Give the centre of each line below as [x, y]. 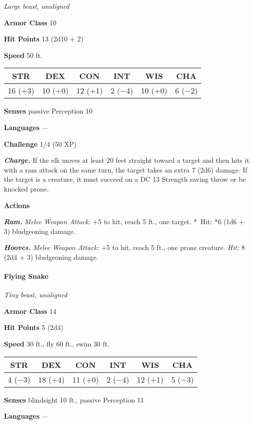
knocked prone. [27, 188]
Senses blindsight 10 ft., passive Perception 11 [74, 399]
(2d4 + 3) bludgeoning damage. [51, 257]
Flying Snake [26, 276]
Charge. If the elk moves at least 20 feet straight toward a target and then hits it [127, 160]
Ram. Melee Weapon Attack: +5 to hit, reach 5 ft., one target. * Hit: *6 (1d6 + [124, 222]
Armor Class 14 [30, 311]
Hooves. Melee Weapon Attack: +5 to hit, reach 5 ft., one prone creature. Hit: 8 [125, 247]
